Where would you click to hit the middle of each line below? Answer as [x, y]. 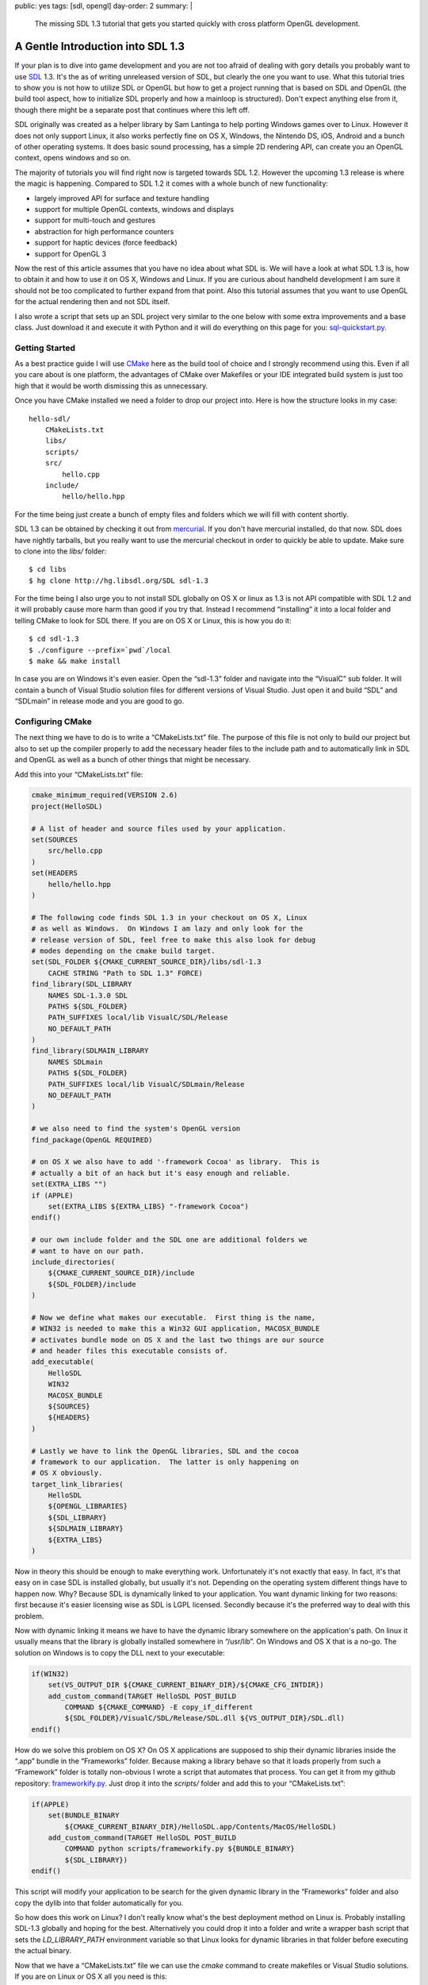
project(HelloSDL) [67, 806]
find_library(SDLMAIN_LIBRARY [90, 1051]
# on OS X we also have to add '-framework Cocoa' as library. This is [176, 1162]
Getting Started [45, 348]
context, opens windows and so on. [73, 158]
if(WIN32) [50, 1674]
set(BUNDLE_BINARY [84, 1815]
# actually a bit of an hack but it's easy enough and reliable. [161, 1173]
